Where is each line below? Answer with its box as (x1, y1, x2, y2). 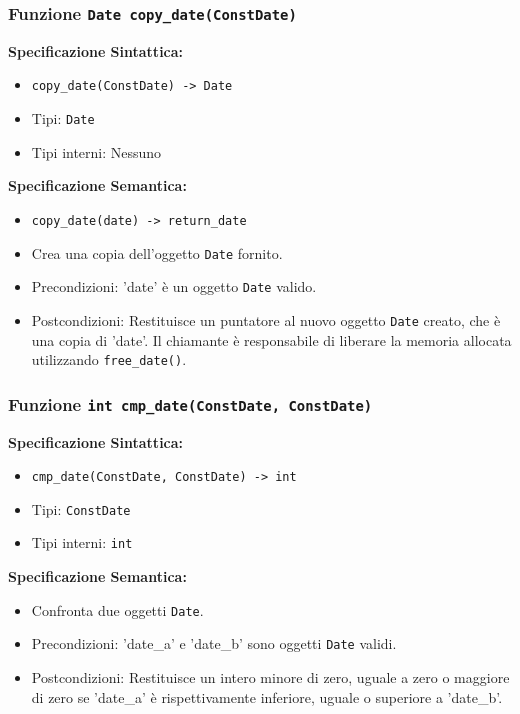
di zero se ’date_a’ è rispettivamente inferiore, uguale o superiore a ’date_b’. (31, 686, 503, 707)
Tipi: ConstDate (31, 498, 131, 519)
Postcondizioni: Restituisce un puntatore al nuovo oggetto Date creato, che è (31, 309, 501, 330)
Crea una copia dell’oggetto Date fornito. (31, 242, 283, 263)
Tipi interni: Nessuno (31, 141, 162, 162)
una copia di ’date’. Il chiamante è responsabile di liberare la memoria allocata (31, 329, 512, 350)
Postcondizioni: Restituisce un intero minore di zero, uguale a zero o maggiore (31, 667, 510, 687)
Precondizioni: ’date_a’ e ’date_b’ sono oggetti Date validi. (31, 633, 397, 654)
